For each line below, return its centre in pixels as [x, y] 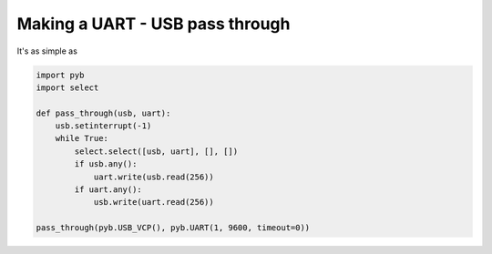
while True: [82, 138]
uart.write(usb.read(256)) [154, 177]
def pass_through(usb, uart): [103, 113]
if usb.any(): [106, 164]
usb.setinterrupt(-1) [103, 126]
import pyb [60, 75]
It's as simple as [47, 51]
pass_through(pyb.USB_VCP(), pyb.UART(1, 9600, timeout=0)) [173, 228]
